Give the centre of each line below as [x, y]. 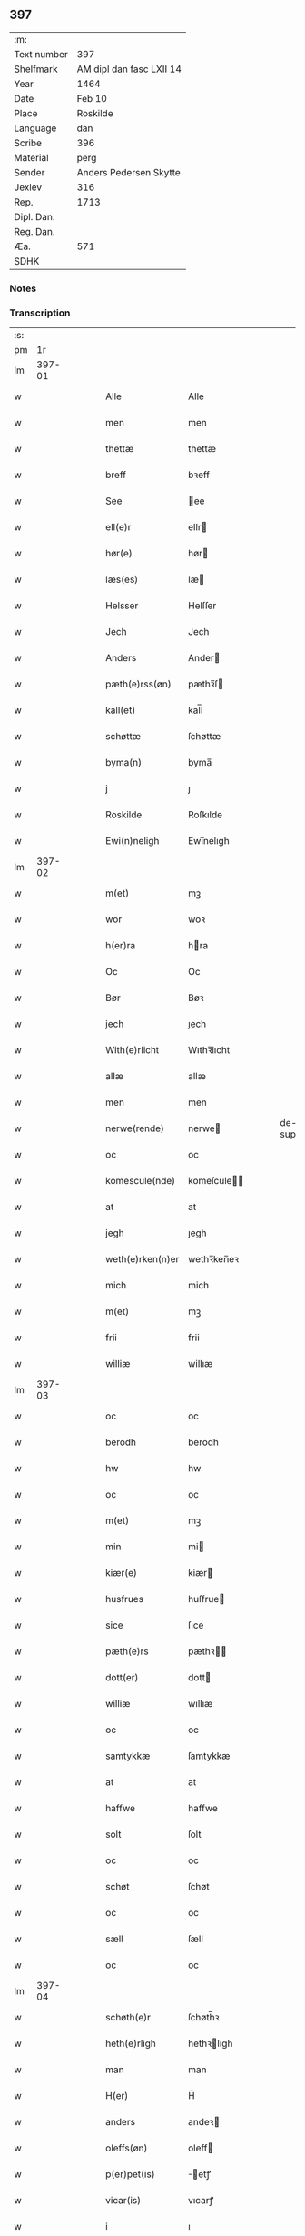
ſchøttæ [204, 737]
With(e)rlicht [133, 1050]
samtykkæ [128, 1756]
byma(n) [124, 763]
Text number [41, 54]
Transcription [40, 313]
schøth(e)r [128, 2018]
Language [35, 128]
